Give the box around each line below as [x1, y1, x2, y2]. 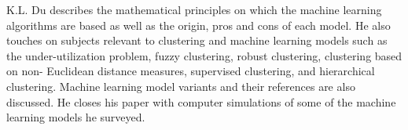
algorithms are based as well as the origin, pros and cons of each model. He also [6, 16, 391, 33]
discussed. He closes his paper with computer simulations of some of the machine [6, 93, 396, 110]
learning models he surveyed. [6, 109, 145, 125]
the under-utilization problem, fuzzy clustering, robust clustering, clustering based [6, 47, 402, 63]
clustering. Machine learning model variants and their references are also [6, 78, 355, 94]
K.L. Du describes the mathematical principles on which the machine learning [6, 2, 382, 17]
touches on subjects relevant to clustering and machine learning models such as [6, 32, 388, 49]
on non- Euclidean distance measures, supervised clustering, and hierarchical [6, 63, 375, 79]
